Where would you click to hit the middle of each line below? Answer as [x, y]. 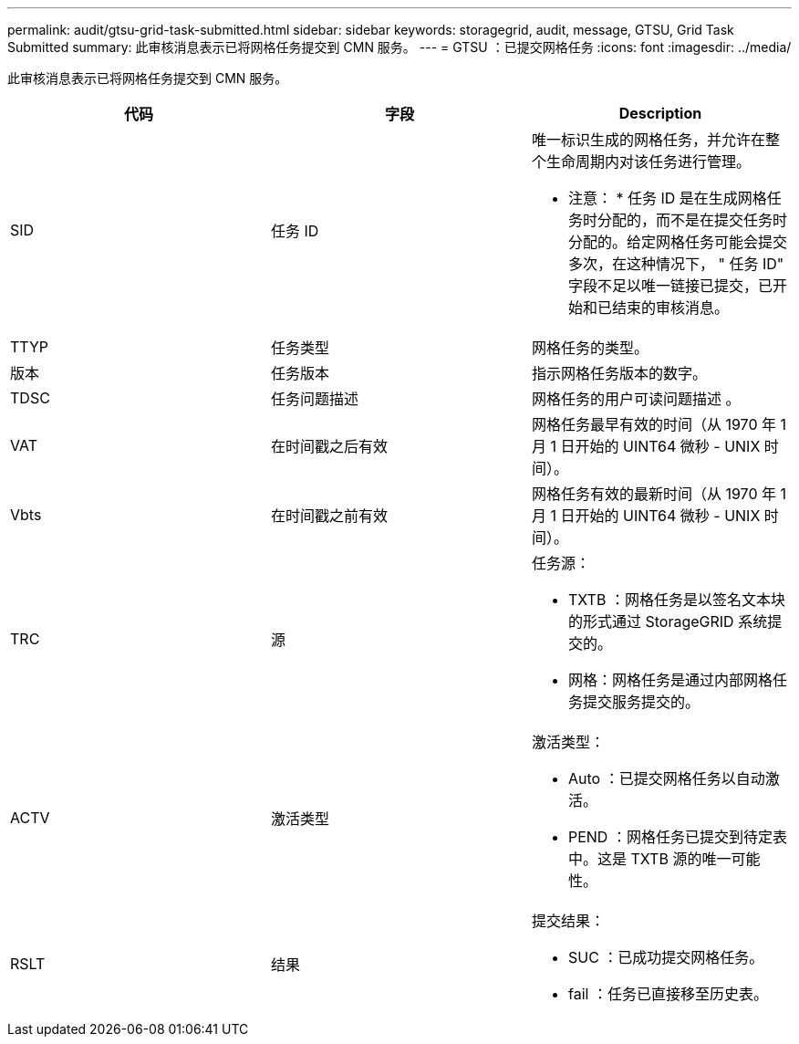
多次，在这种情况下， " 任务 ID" [676, 264]
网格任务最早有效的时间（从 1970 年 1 [659, 424]
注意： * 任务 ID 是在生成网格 [667, 198]
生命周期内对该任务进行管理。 [648, 162]
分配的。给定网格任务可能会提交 [677, 242]
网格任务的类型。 [590, 348]
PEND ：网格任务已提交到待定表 [677, 837]
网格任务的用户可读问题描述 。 [636, 399]
